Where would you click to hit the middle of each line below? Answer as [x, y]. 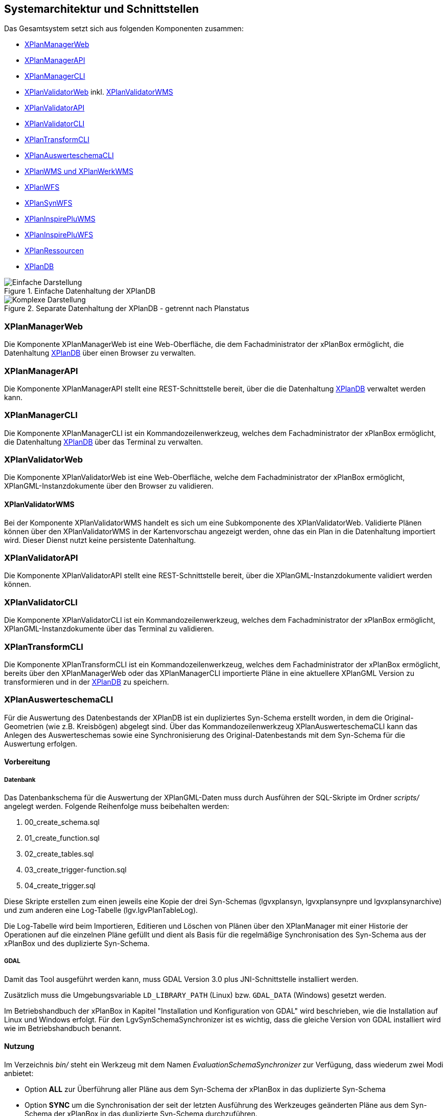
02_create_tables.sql [59, 854]
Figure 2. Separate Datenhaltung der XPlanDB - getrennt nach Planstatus [127, 309]
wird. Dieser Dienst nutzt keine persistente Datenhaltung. [100, 540]
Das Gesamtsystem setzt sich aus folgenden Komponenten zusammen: [124, 29]
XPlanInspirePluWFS [59, 235]
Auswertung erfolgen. [41, 743]
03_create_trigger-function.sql [76, 870]
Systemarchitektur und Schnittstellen [102, 9]
